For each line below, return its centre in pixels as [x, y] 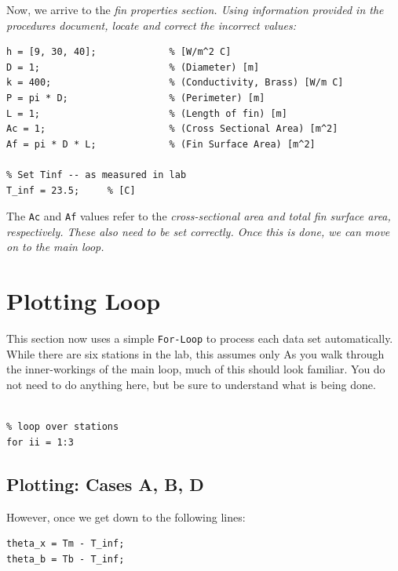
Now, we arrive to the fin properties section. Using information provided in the [195, 9]
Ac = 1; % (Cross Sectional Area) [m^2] [172, 129]
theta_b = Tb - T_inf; [66, 559]
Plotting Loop [84, 301]
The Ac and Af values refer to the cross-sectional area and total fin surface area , [199, 216]
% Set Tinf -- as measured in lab [97, 175]
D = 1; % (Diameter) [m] [133, 67]
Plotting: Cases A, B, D [105, 484]
